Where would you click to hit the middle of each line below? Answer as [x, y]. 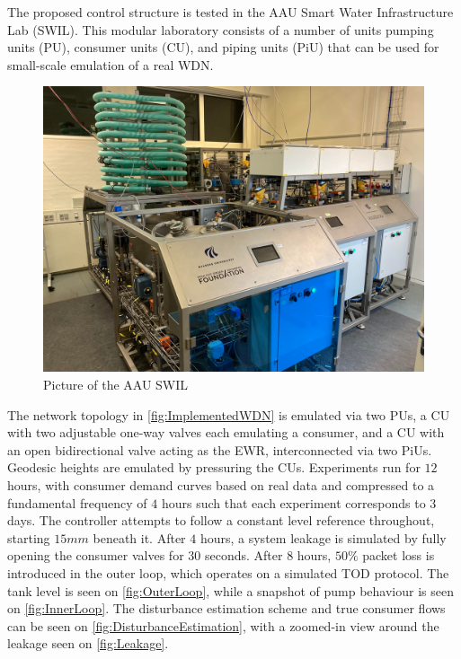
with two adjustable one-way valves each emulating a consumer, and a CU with [226, 432]
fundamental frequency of [77, 502]
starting [29, 537]
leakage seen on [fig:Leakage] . [88, 643]
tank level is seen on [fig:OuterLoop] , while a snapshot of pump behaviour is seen [230, 590]
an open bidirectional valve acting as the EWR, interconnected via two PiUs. [220, 449]
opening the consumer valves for [96, 555]
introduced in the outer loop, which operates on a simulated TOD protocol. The [228, 572]
